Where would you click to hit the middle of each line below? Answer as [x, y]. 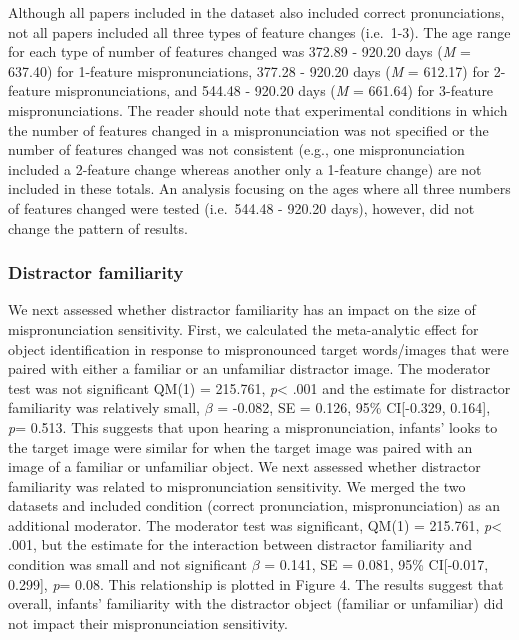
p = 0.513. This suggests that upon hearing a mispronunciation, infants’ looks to [253, 426]
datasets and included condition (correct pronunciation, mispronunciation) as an [254, 505]
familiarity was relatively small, [104, 407]
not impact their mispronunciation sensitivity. [148, 622]
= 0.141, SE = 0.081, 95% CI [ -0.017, [376, 564]
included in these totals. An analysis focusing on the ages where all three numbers [259, 188]
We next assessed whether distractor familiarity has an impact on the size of [242, 309]
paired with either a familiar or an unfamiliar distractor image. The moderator [249, 368]
